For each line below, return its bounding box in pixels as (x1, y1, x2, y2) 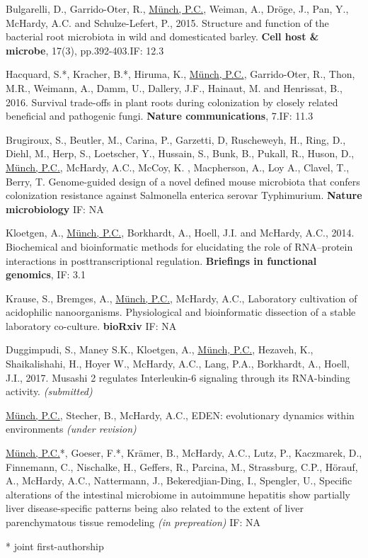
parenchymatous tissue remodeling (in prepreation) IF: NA (6, 515, 261, 529)
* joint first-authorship (6, 538, 104, 553)
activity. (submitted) (6, 384, 93, 399)
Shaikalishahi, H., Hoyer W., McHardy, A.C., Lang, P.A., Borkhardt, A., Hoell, (6, 356, 350, 371)
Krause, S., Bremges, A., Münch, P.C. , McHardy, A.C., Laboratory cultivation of (6, 290, 357, 305)
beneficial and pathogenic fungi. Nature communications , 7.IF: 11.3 (6, 108, 314, 123)
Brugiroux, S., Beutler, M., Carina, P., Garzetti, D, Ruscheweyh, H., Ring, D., (6, 132, 346, 147)
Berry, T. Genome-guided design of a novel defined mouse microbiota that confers (6, 173, 360, 188)
